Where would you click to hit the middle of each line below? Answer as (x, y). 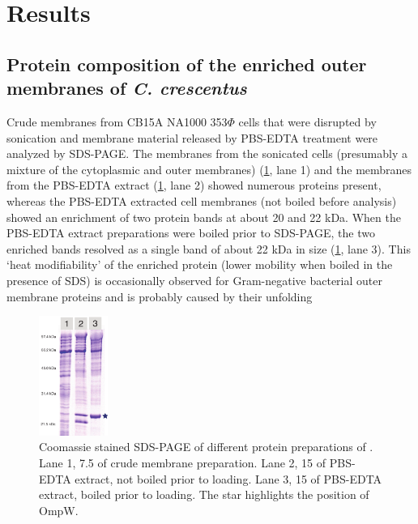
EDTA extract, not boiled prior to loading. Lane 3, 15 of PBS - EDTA (211, 478)
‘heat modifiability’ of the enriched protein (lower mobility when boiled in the (200, 264)
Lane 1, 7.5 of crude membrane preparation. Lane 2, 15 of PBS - (197, 462)
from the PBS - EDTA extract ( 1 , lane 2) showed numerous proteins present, (194, 185)
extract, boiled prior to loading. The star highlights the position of (204, 494)
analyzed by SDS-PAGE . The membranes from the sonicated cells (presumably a (207, 153)
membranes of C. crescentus (127, 88)
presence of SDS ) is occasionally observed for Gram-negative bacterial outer (194, 280)
